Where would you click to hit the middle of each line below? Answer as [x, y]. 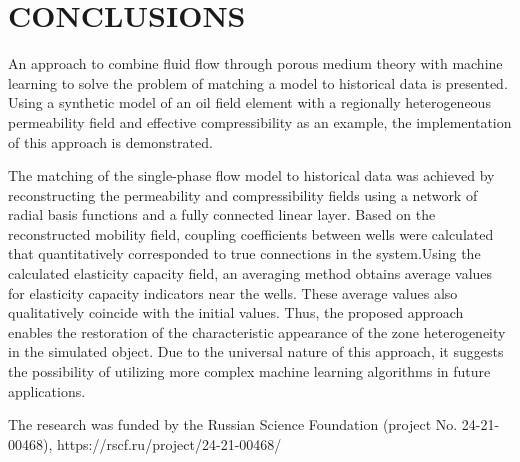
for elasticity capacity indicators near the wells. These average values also [233, 292]
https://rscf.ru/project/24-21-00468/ [169, 443]
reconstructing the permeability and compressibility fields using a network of [243, 194]
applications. [47, 390]
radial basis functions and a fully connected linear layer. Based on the [222, 214]
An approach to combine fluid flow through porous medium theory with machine [255, 63]
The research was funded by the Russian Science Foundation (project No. [233, 424]
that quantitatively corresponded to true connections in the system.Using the [244, 253]
